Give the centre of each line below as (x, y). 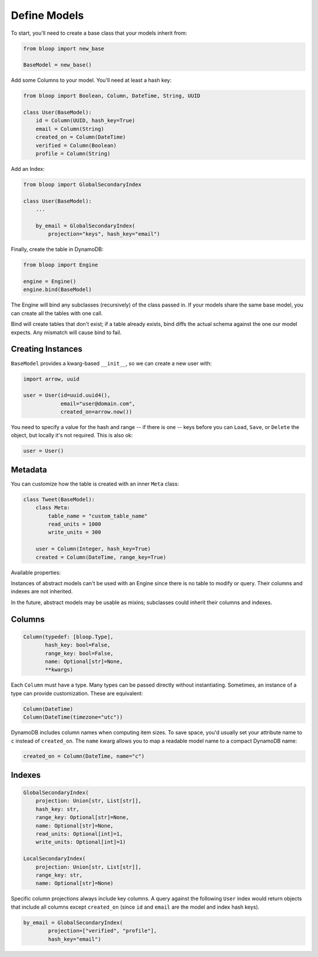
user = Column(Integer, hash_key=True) (93, 549)
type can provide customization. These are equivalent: (77, 693)
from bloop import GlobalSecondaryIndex (82, 184)
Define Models (47, 15)
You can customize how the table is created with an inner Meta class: (95, 484)
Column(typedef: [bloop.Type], (69, 637)
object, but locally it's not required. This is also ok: (72, 435)
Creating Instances (47, 349)
